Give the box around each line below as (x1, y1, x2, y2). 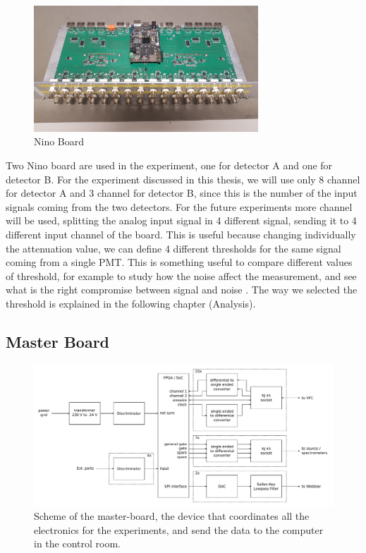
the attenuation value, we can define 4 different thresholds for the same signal (6, 241, 341, 255)
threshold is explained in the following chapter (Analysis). (6, 296, 256, 310)
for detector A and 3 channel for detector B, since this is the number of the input (6, 186, 358, 200)
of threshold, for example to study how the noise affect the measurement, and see (6, 268, 357, 283)
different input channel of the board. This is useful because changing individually (6, 227, 356, 242)
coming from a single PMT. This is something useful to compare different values (6, 255, 353, 269)
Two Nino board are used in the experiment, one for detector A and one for (6, 158, 333, 173)
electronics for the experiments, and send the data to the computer (34, 522, 324, 537)
